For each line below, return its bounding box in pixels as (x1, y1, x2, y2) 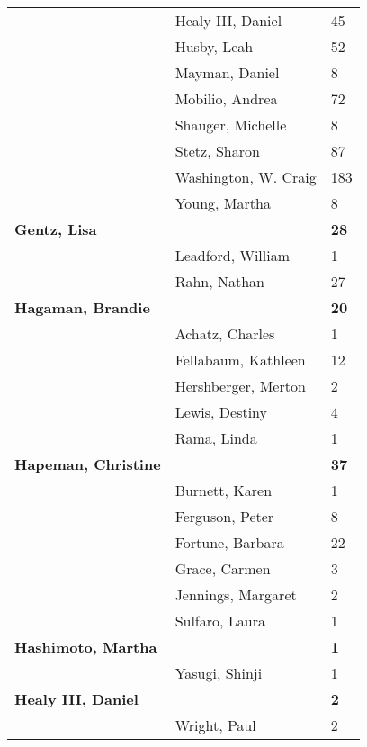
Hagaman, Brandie (14, 297, 150, 318)
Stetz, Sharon (175, 140, 260, 161)
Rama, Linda (175, 427, 257, 448)
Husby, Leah (175, 36, 254, 57)
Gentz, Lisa (14, 219, 97, 239)
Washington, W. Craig (175, 166, 317, 187)
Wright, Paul (175, 715, 256, 735)
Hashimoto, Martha (14, 636, 157, 657)
